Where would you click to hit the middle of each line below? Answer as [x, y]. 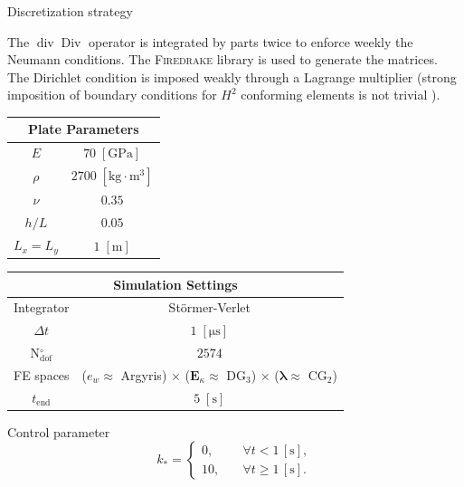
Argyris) [144, 374]
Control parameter [59, 431]
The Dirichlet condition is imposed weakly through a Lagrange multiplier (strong [232, 76]
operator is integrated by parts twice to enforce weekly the [251, 41]
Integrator [42, 307]
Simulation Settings [175, 284]
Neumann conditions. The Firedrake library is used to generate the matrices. [223, 59]
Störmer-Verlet [209, 307]
